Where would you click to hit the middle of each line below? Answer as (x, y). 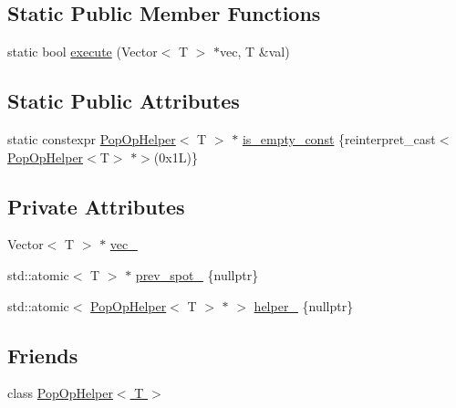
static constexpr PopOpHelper (92, 139)
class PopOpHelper (60, 393)
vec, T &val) (255, 52)
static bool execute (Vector (83, 52)
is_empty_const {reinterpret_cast (339, 139)
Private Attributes (96, 206)
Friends (43, 355)
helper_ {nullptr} (304, 305)
